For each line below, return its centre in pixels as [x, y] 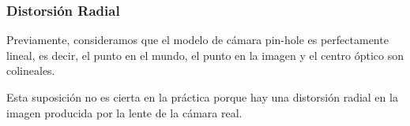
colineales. [31, 70]
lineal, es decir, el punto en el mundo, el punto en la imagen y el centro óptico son [205, 55]
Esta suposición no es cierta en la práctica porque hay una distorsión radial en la [202, 97]
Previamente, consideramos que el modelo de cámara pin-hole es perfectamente [197, 40]
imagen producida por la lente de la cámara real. [124, 112]
